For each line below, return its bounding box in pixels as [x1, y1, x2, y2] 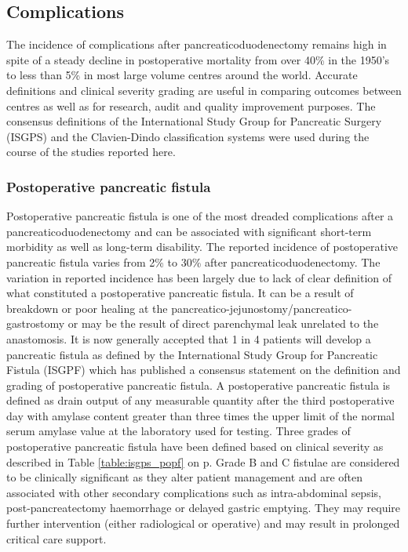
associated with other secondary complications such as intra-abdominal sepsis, [6, 484, 381, 500]
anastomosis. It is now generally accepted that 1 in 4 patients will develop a [6, 330, 371, 347]
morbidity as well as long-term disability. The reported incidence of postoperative [6, 238, 399, 255]
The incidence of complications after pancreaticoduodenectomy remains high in [6, 36, 387, 53]
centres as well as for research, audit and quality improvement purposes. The [6, 97, 376, 114]
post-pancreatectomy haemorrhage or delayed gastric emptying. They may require [6, 499, 401, 516]
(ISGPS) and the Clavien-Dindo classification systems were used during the [6, 128, 370, 144]
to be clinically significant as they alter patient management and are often [6, 469, 363, 485]
